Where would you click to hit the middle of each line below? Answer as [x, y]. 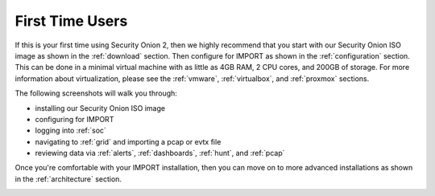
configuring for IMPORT [75, 119]
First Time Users [71, 21]
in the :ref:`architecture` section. [68, 179]
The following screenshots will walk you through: [96, 93]
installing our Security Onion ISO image [100, 108]
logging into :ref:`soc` [70, 131]
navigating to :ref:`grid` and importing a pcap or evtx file [128, 141]
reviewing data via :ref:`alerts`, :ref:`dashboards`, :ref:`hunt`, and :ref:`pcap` [160, 153]
